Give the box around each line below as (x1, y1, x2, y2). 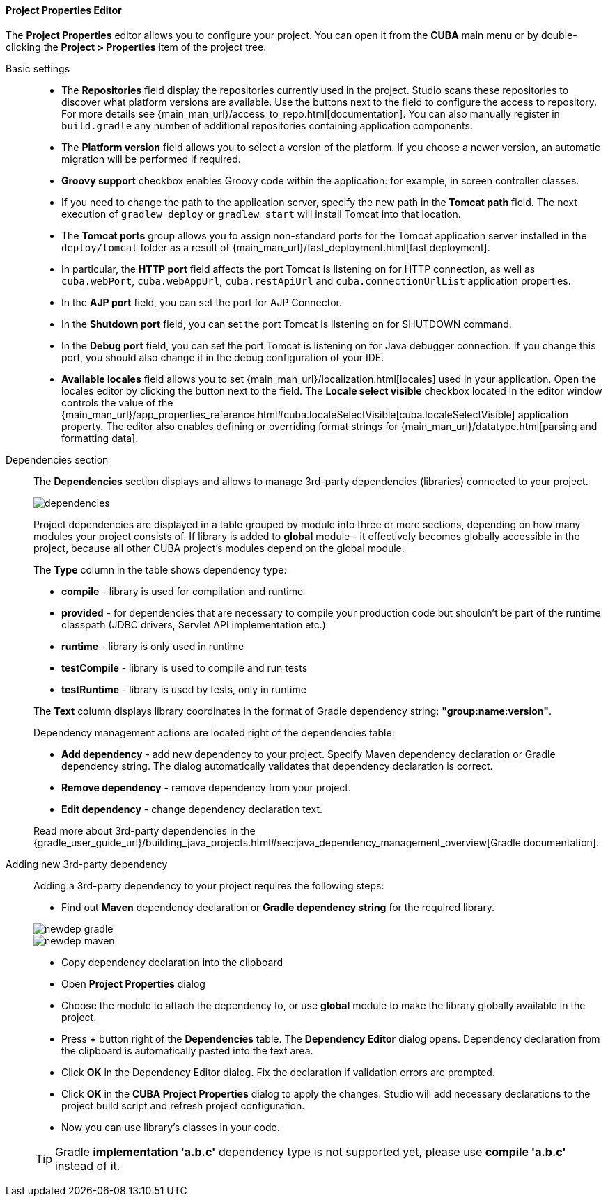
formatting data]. (61, 432, 139, 444)
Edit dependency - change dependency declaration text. (61, 802, 323, 815)
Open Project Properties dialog (61, 977, 205, 990)
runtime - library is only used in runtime (61, 640, 244, 652)
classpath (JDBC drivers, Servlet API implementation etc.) (61, 618, 326, 631)
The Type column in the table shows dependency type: (33, 563, 287, 576)
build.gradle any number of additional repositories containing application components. (61, 119, 473, 132)
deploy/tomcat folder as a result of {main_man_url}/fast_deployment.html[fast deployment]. (61, 241, 490, 253)
